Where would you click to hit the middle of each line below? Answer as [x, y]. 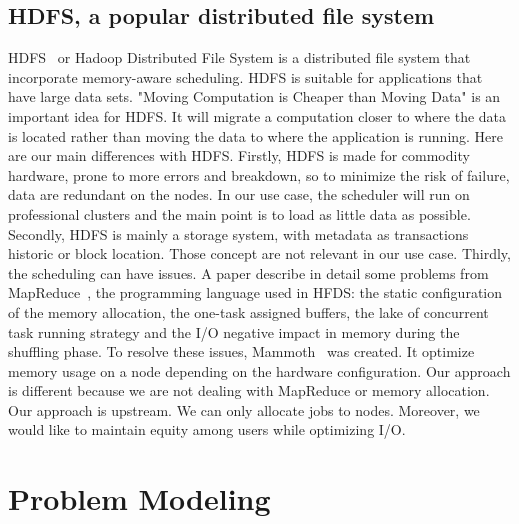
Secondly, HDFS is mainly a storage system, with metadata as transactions [238, 233]
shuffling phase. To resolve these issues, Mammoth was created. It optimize [241, 351]
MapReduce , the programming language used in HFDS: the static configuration [255, 292]
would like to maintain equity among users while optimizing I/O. [207, 429]
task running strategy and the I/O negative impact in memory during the [234, 331]
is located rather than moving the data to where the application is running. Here [256, 135]
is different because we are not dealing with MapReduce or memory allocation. [249, 390]
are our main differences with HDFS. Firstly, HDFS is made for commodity [239, 155]
